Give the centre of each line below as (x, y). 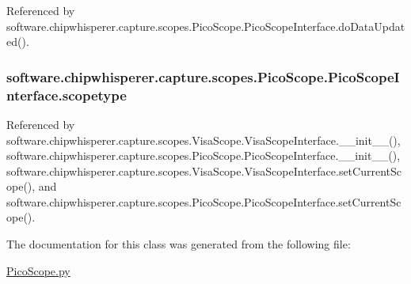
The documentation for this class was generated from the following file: (179, 244)
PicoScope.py (38, 270)
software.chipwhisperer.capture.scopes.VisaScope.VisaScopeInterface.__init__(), (204, 140)
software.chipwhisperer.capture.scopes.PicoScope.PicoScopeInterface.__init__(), (204, 155)
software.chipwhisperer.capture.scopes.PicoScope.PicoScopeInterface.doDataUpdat (206, 26)
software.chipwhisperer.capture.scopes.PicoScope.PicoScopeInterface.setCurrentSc (204, 201)
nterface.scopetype (67, 95)
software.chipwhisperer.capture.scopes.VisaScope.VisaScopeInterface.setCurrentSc (204, 170)
